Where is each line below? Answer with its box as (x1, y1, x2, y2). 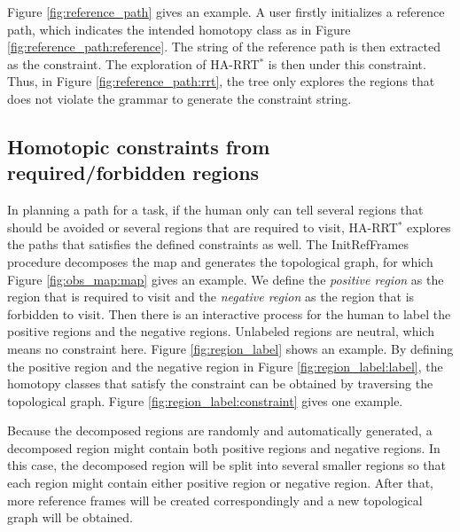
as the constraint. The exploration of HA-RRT (7, 54, 260, 73)
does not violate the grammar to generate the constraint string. (7, 89, 352, 107)
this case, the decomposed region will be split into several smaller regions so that (7, 456, 446, 474)
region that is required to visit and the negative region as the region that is (7, 287, 415, 306)
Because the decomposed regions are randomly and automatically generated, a (7, 421, 433, 440)
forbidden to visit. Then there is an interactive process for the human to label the (7, 304, 451, 323)
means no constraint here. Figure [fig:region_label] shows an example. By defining (7, 339, 454, 357)
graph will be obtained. (7, 508, 134, 527)
